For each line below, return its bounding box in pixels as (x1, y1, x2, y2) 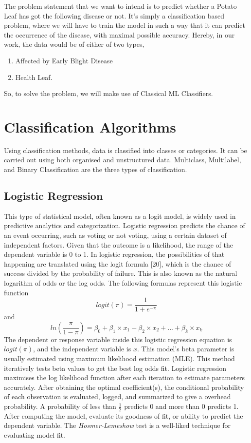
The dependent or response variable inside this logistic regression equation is (4, 334, 232, 344)
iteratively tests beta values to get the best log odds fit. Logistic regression (4, 363, 227, 373)
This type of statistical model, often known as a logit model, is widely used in (4, 211, 236, 221)
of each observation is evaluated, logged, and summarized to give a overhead (4, 391, 231, 402)
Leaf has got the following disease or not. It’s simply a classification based (4, 10, 225, 20)
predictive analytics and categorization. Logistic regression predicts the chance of (4, 220, 245, 231)
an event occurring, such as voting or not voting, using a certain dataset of (4, 230, 227, 240)
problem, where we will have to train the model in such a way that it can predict (4, 20, 246, 30)
